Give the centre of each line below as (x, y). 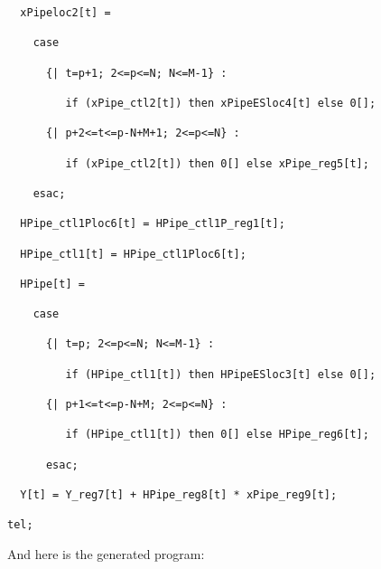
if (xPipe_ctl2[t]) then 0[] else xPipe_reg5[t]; (217, 163)
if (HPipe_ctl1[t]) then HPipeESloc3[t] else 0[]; (221, 374)
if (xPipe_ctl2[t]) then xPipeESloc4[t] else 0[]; (221, 103)
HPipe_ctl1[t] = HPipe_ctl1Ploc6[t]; (133, 254)
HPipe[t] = (52, 284)
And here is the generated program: (106, 553)
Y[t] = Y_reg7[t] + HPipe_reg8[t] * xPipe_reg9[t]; (179, 495)
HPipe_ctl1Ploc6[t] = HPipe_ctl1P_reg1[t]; (153, 224)
